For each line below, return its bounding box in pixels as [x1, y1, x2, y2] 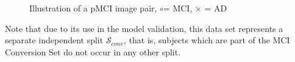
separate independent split [5, 34, 104, 46]
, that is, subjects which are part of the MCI [124, 34, 290, 46]
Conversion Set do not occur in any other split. [5, 45, 181, 58]
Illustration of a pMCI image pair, [29, 2, 157, 14]
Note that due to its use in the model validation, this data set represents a [5, 22, 283, 34]
